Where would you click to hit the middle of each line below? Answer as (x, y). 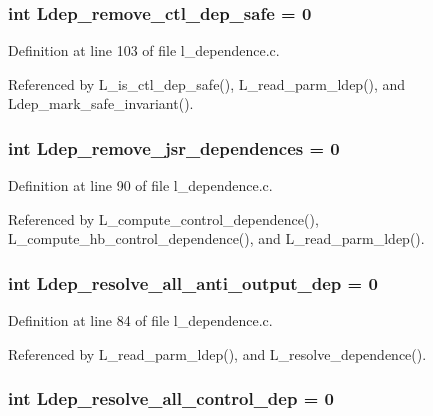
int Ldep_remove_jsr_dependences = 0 (174, 147)
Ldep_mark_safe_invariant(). (101, 103)
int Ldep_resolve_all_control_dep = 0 (171, 398)
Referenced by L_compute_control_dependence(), (163, 218)
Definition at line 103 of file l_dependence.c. (144, 50)
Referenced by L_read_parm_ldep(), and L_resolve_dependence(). (217, 353)
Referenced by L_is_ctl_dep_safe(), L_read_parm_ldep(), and (207, 83)
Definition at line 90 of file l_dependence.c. (140, 185)
